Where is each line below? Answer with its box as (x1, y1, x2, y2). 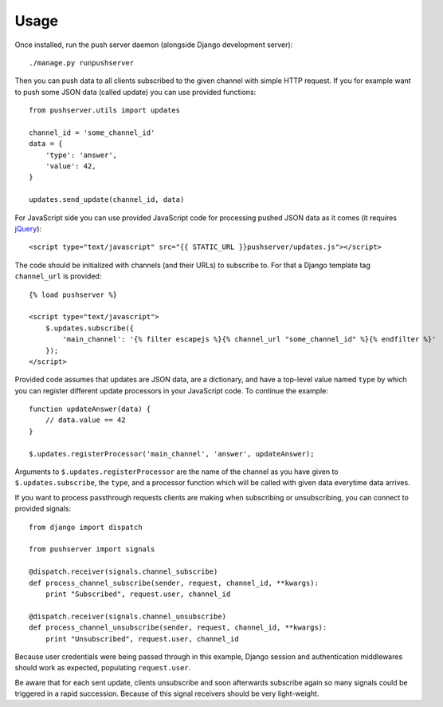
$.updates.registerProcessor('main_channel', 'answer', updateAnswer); (29, 449, 315, 458)
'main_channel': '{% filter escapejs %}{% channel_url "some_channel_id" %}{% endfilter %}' (62, 335, 437, 344)
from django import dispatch (29, 523, 143, 531)
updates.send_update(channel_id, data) (29, 196, 185, 204)
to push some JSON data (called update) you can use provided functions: (14, 87, 257, 97)
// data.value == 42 (45, 416, 126, 425)
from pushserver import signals (29, 545, 155, 554)
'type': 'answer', (45, 150, 118, 160)
